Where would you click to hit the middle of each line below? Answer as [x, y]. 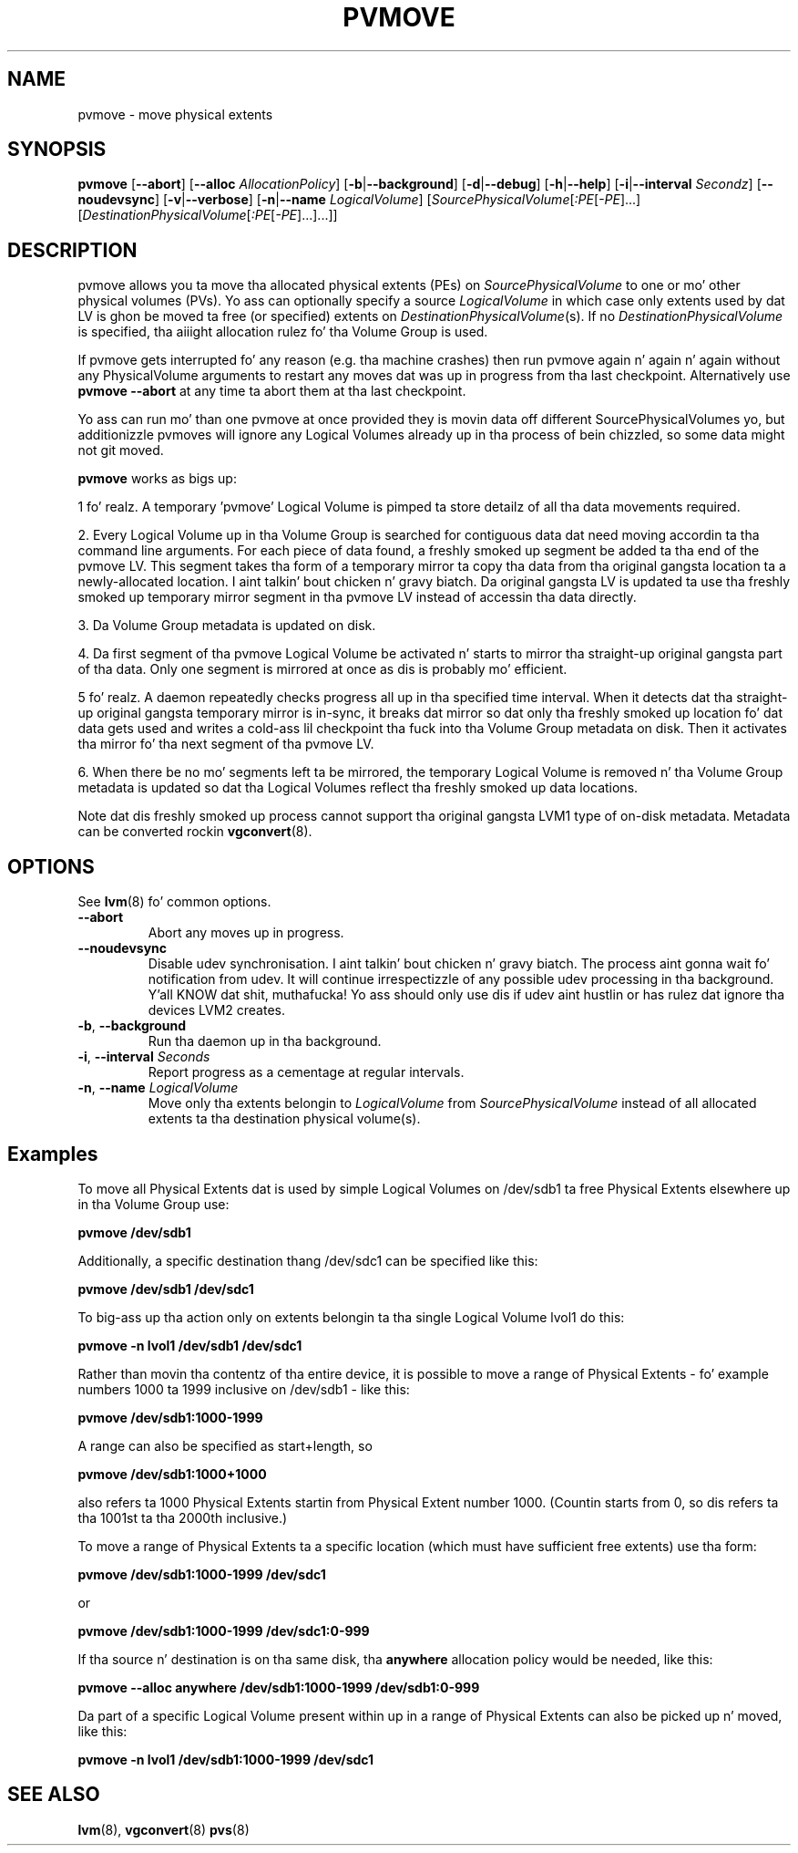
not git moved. [121, 450]
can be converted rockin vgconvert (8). [195, 832]
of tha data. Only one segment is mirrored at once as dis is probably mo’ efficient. [322, 669]
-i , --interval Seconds [144, 1057]
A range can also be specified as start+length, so [225, 1445]
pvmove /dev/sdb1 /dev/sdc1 [166, 1289]
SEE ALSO [54, 1795]
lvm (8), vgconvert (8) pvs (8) [164, 1829]
